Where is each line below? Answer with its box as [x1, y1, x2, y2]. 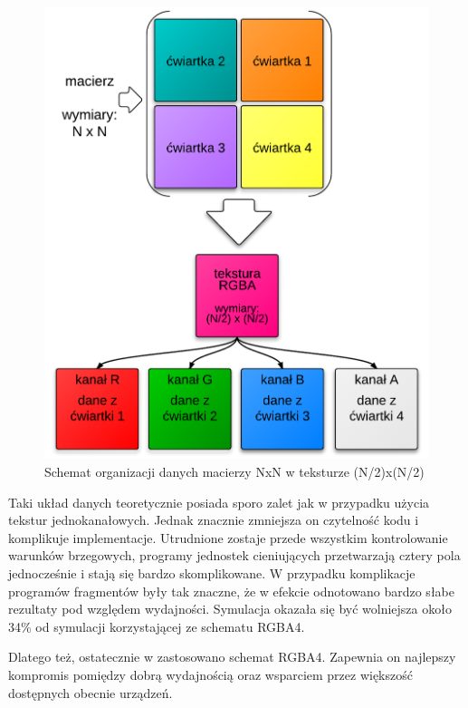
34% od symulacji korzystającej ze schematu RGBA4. [8, 616, 305, 635]
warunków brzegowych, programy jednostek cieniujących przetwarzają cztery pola [8, 546, 461, 565]
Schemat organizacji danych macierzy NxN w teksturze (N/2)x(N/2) [44, 462, 425, 481]
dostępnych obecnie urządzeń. [8, 683, 173, 702]
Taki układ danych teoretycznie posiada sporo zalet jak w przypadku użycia [8, 492, 430, 511]
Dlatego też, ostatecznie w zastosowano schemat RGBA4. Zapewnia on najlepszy [8, 647, 456, 666]
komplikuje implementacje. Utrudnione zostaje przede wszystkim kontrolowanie [8, 528, 448, 547]
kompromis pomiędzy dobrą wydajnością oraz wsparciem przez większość [8, 665, 413, 684]
